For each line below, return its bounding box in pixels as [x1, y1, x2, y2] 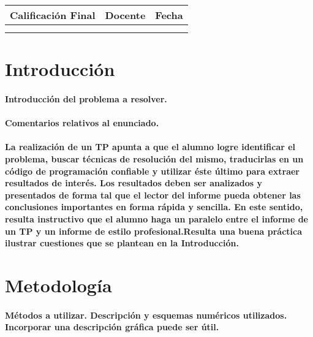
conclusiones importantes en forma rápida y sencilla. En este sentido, [5, 200, 303, 213]
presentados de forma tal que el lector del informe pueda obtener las [5, 188, 301, 201]
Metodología [5, 272, 112, 297]
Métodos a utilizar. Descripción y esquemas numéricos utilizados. [5, 308, 287, 321]
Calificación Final [10, 8, 96, 22]
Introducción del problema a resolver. [5, 92, 167, 105]
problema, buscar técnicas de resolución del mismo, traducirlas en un [5, 152, 304, 165]
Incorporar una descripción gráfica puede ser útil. [5, 320, 219, 333]
